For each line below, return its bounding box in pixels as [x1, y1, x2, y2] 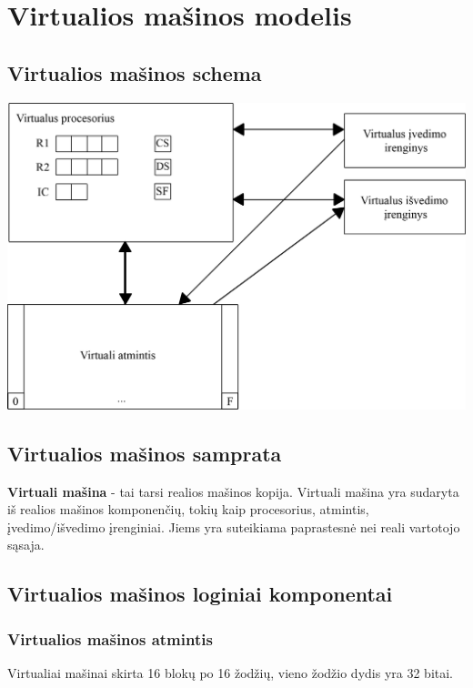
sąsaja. [7, 535, 45, 554]
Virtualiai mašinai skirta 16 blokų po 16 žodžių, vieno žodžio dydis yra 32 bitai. [7, 663, 454, 682]
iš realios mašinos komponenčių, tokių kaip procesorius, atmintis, [7, 500, 369, 519]
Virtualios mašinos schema [7, 58, 262, 86]
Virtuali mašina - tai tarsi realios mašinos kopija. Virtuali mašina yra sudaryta [7, 481, 459, 501]
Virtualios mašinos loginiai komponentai [7, 580, 393, 608]
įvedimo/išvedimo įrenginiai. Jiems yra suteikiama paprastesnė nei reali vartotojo [7, 517, 460, 536]
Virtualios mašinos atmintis [7, 627, 213, 650]
